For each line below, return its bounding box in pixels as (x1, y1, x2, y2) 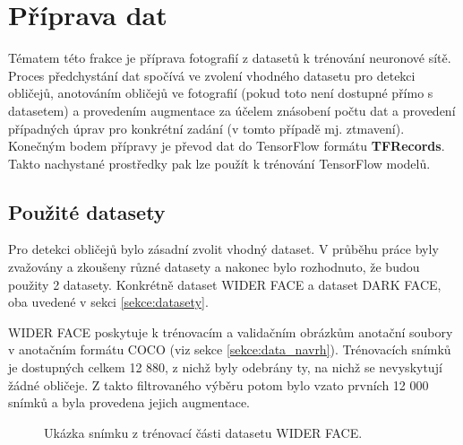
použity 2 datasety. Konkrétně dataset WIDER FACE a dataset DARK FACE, (8, 275, 442, 293)
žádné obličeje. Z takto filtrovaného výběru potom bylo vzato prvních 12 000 (8, 375, 429, 394)
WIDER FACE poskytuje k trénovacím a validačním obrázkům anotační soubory (8, 322, 453, 341)
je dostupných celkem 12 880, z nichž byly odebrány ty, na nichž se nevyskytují (8, 358, 442, 377)
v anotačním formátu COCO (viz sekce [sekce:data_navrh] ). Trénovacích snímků (8, 340, 451, 359)
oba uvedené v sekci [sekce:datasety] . (8, 292, 209, 311)
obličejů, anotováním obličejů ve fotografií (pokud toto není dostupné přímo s (8, 83, 433, 102)
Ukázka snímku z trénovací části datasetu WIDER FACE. (44, 423, 363, 441)
